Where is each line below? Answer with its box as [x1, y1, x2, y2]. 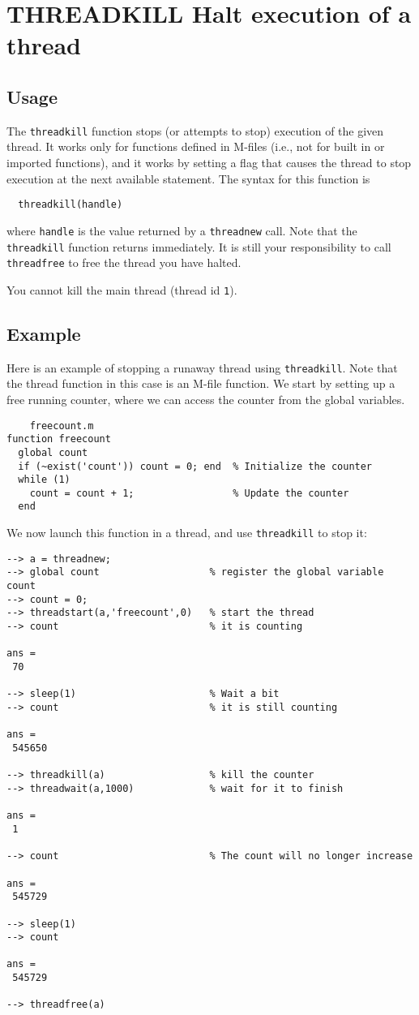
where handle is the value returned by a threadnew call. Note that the [6, 221, 357, 239]
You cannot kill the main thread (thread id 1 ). [6, 281, 237, 298]
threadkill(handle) [18, 199, 123, 211]
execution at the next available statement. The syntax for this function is [6, 170, 370, 187]
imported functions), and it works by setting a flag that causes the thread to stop [6, 154, 412, 171]
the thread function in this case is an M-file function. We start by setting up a [6, 375, 395, 392]
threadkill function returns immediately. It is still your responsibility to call [6, 238, 391, 255]
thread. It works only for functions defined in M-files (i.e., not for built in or [6, 138, 385, 155]
